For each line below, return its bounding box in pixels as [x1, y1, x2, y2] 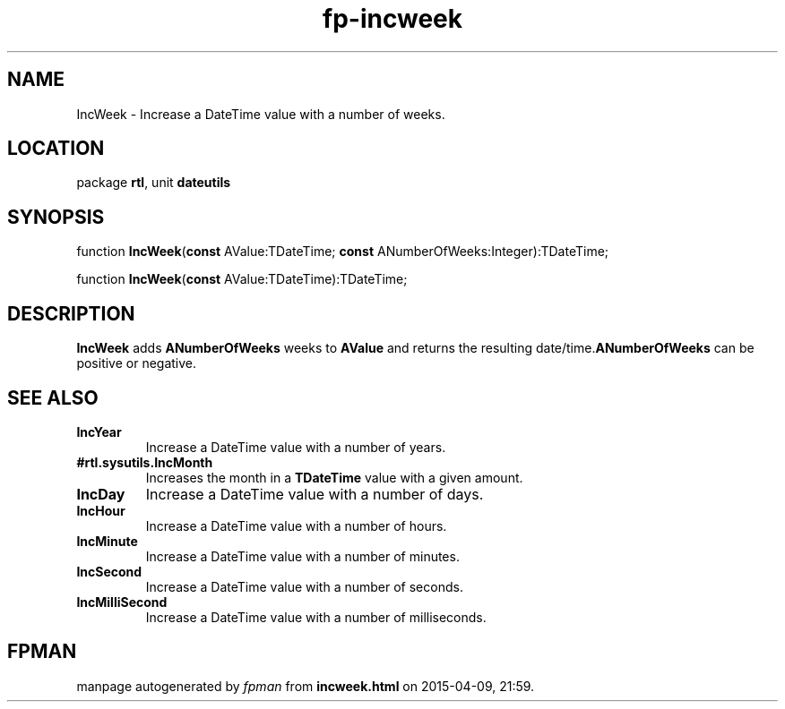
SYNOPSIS [7, 205, 105, 228]
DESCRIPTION [7, 302, 135, 325]
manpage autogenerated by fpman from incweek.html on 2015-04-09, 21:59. [76, 678, 535, 694]
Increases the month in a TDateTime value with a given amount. [145, 469, 523, 485]
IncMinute [76, 533, 138, 549]
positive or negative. [76, 355, 197, 372]
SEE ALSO [7, 386, 99, 409]
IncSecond [76, 563, 142, 579]
